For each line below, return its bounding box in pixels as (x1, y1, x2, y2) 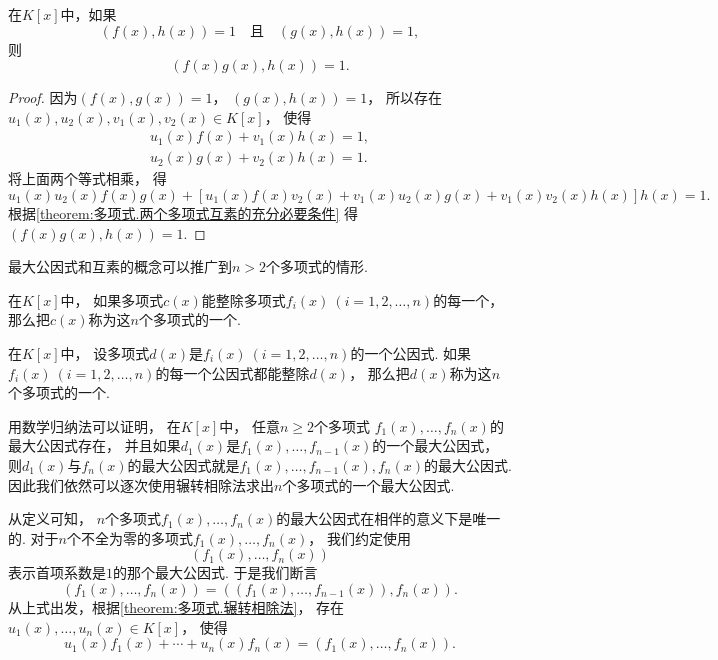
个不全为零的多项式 (66, 527, 193, 548)
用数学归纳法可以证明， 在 (8, 415, 181, 436)
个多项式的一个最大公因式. (282, 474, 455, 495)
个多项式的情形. (266, 256, 368, 277)
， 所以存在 (367, 87, 442, 108)
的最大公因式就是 (127, 454, 240, 475)
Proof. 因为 (8, 87, 78, 108)
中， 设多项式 (60, 343, 150, 363)
